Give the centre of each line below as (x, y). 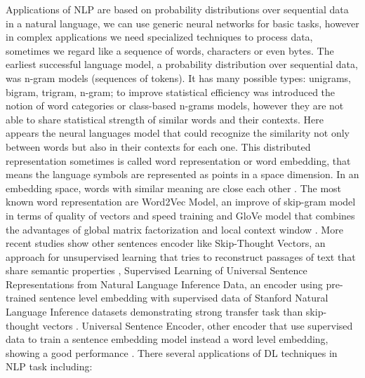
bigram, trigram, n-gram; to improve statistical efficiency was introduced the (171, 92)
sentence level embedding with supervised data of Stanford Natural (184, 298)
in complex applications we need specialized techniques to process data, (159, 37)
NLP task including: (49, 366)
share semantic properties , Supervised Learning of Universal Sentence (157, 270)
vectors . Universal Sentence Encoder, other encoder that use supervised (198, 325)
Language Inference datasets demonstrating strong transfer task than (154, 312)
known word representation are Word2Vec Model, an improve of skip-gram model (181, 202)
